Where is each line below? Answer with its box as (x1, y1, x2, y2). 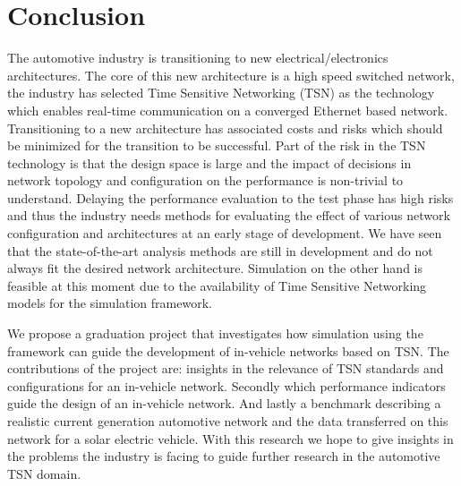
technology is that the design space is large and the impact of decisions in (7, 153, 412, 172)
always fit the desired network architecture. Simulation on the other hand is (7, 259, 423, 277)
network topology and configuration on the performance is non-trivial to (7, 171, 404, 190)
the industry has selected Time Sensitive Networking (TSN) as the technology (7, 83, 435, 102)
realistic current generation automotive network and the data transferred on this (7, 412, 448, 430)
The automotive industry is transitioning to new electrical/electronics (7, 48, 388, 67)
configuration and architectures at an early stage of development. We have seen (7, 224, 442, 243)
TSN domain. (7, 464, 81, 482)
